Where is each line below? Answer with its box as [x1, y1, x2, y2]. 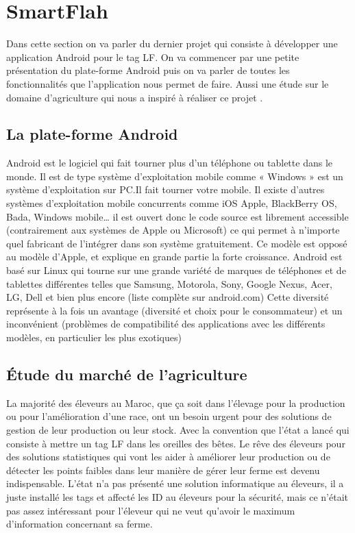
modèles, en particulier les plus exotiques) [6, 330, 182, 345]
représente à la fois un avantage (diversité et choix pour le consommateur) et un [6, 303, 343, 317]
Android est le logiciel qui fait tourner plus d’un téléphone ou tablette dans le [6, 156, 332, 170]
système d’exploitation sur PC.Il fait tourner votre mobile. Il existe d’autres [6, 182, 325, 197]
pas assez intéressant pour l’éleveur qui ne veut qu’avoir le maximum [6, 503, 295, 517]
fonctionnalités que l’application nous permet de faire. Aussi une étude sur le [6, 76, 329, 90]
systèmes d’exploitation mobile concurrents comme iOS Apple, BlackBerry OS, [6, 196, 337, 210]
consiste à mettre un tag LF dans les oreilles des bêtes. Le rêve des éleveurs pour [6, 436, 345, 450]
